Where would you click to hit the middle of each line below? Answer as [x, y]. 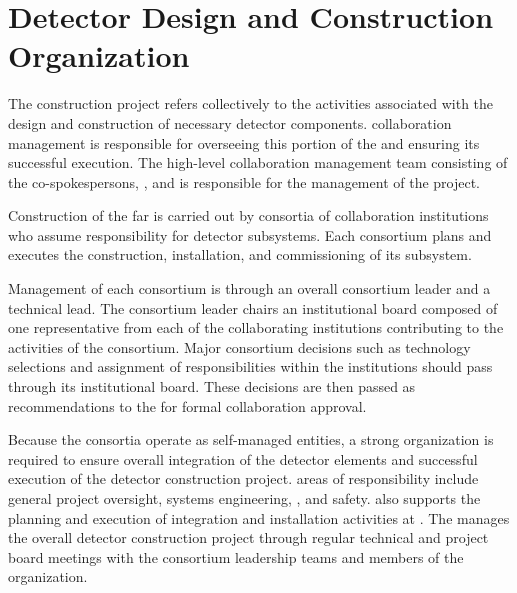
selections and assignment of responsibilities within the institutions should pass [250, 366]
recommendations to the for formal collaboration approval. [187, 405]
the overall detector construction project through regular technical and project [248, 537]
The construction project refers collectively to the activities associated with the [251, 103]
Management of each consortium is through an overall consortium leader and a [249, 288]
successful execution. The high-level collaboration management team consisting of [258, 162]
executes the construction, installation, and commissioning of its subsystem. [240, 254]
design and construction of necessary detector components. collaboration [230, 122]
